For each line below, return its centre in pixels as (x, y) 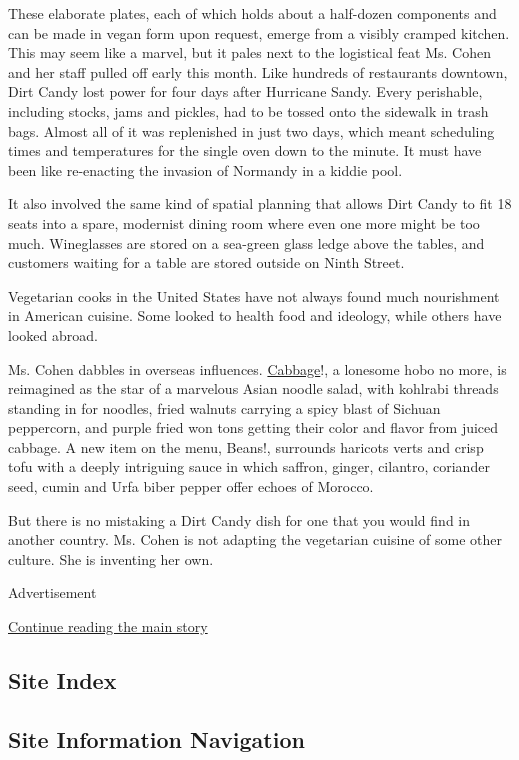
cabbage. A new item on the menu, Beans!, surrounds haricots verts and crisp (246, 446)
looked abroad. (53, 334)
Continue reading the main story (108, 626)
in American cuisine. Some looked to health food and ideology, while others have (255, 315)
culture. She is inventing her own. (111, 558)
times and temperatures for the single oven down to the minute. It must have (245, 150)
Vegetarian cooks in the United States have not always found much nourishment (254, 295)
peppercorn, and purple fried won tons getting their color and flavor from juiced (253, 427)
